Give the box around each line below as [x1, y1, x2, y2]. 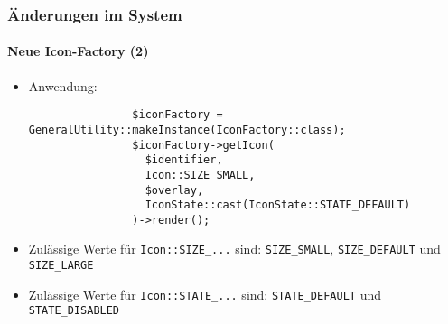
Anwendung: [28, 76, 98, 95]
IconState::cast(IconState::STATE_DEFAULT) [145, 199, 411, 212]
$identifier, [145, 153, 223, 167]
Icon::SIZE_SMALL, [145, 168, 256, 181]
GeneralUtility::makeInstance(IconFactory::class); [28, 123, 346, 136]
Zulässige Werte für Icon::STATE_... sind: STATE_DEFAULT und [28, 284, 381, 303]
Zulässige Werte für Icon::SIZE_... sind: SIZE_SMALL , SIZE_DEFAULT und [28, 239, 441, 258]
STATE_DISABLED [28, 304, 120, 318]
